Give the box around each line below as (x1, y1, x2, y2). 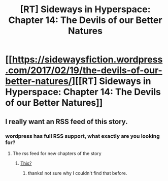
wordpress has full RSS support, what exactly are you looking (5, 132, 160, 139)
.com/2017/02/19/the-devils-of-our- (5, 65, 162, 76)
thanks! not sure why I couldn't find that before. (27, 170, 127, 176)
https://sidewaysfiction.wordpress (12, 54, 163, 66)
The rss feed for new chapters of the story (12, 150, 102, 156)
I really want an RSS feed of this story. (5, 117, 128, 126)
